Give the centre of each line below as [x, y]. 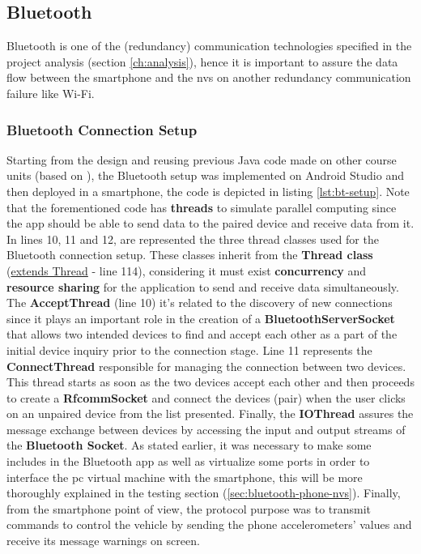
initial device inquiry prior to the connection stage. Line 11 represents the [189, 349]
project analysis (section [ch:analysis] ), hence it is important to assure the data [202, 61]
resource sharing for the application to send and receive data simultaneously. [203, 286]
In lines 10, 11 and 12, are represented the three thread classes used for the [193, 239]
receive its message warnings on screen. [103, 541]
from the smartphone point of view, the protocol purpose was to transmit [189, 508]
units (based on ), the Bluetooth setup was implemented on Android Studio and [205, 175]
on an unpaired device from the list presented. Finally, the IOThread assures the [210, 413]
